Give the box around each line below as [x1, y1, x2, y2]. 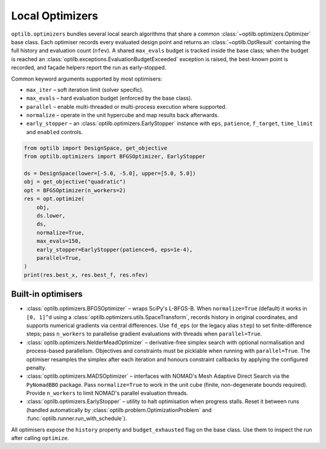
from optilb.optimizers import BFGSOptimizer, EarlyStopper [24, 153, 206, 160]
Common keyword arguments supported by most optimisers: [11, 75, 162, 82]
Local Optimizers [11, 9, 98, 22]
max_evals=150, [36, 237, 81, 245]
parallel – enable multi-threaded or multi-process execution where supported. [26, 103, 227, 110]
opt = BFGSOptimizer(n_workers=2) [24, 187, 126, 193]
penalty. [26, 364, 46, 371]
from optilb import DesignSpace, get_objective [24, 144, 167, 151]
